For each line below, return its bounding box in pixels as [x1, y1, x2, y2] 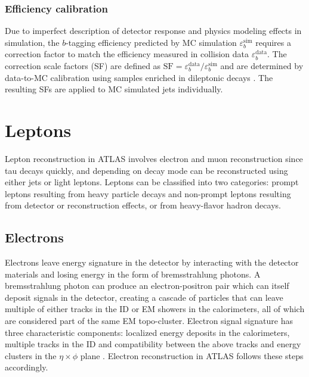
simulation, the [5, 36, 60, 48]
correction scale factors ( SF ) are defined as [5, 60, 161, 71]
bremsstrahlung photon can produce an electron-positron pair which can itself [5, 279, 289, 292]
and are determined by [220, 60, 304, 71]
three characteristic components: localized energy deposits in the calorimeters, [5, 326, 290, 338]
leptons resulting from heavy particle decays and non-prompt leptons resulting [5, 187, 291, 200]
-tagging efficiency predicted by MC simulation [66, 36, 237, 48]
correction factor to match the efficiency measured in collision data [5, 48, 249, 60]
